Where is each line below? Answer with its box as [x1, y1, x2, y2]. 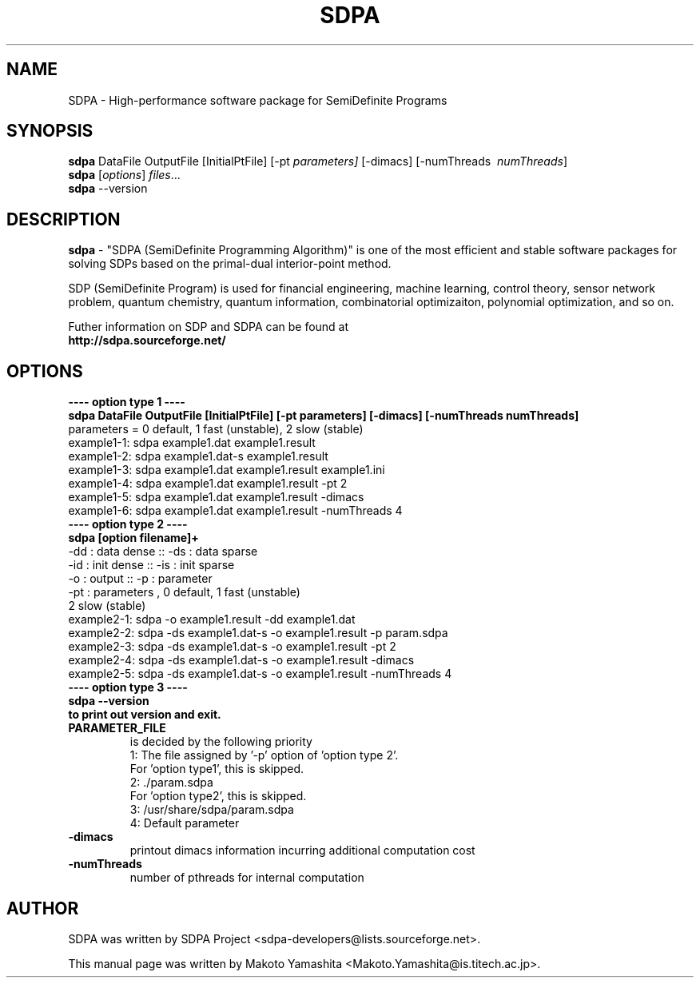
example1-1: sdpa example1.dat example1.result [68, 436, 316, 450]
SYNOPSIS [6, 121, 93, 141]
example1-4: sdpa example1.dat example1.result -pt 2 [68, 476, 348, 491]
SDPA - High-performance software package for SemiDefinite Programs [68, 93, 447, 107]
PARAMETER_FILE [68, 721, 166, 735]
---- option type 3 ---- [68, 680, 188, 695]
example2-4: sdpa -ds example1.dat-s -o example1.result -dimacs [68, 653, 415, 667]
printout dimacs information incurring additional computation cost [129, 843, 475, 858]
